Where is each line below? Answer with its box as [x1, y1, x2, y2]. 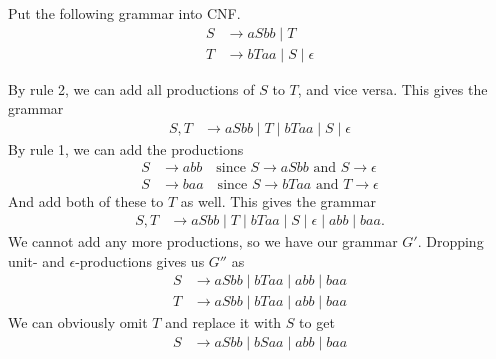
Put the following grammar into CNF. [8, 3, 241, 23]
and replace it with [165, 312, 282, 333]
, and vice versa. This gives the [297, 78, 488, 99]
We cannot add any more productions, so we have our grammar [8, 231, 398, 252]
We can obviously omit [8, 312, 148, 333]
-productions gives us [75, 250, 205, 271]
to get [299, 312, 335, 333]
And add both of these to [8, 190, 164, 211]
